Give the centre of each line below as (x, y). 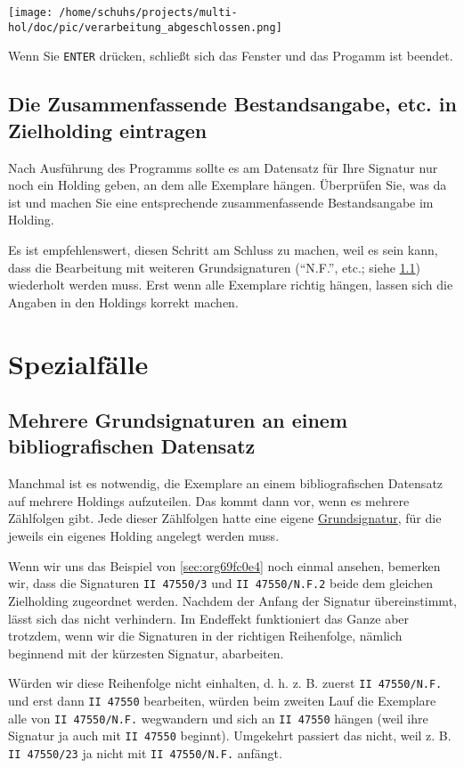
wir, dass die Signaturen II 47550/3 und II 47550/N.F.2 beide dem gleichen (220, 583)
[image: (31, 12)
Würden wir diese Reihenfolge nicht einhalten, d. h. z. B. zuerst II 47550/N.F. (225, 683)
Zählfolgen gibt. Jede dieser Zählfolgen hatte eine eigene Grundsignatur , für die (225, 518)
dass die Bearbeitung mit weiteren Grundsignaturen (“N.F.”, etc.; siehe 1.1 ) (214, 267)
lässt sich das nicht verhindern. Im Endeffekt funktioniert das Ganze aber (209, 618)
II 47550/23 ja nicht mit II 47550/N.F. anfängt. (145, 752)
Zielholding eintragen (108, 130)
